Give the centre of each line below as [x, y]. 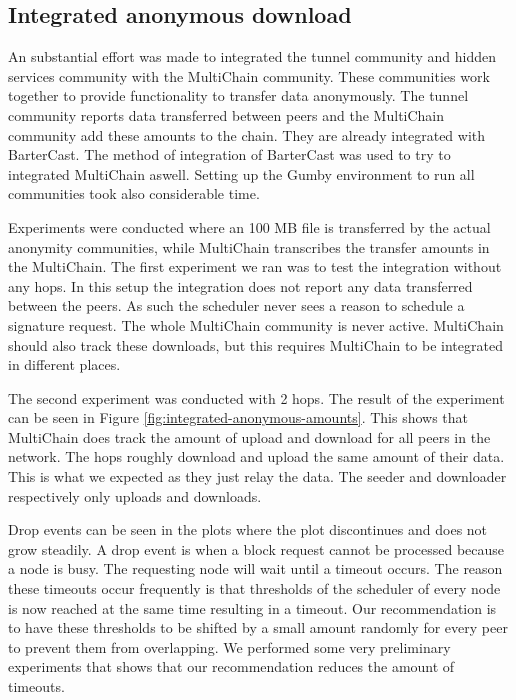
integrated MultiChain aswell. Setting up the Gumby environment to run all [241, 173]
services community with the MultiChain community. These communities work [249, 75]
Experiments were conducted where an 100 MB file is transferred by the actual [249, 226]
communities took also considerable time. [134, 193]
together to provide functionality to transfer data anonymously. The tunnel [238, 95]
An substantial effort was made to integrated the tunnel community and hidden [252, 56]
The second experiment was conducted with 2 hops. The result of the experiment [256, 397]
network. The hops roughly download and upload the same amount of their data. [256, 456]
